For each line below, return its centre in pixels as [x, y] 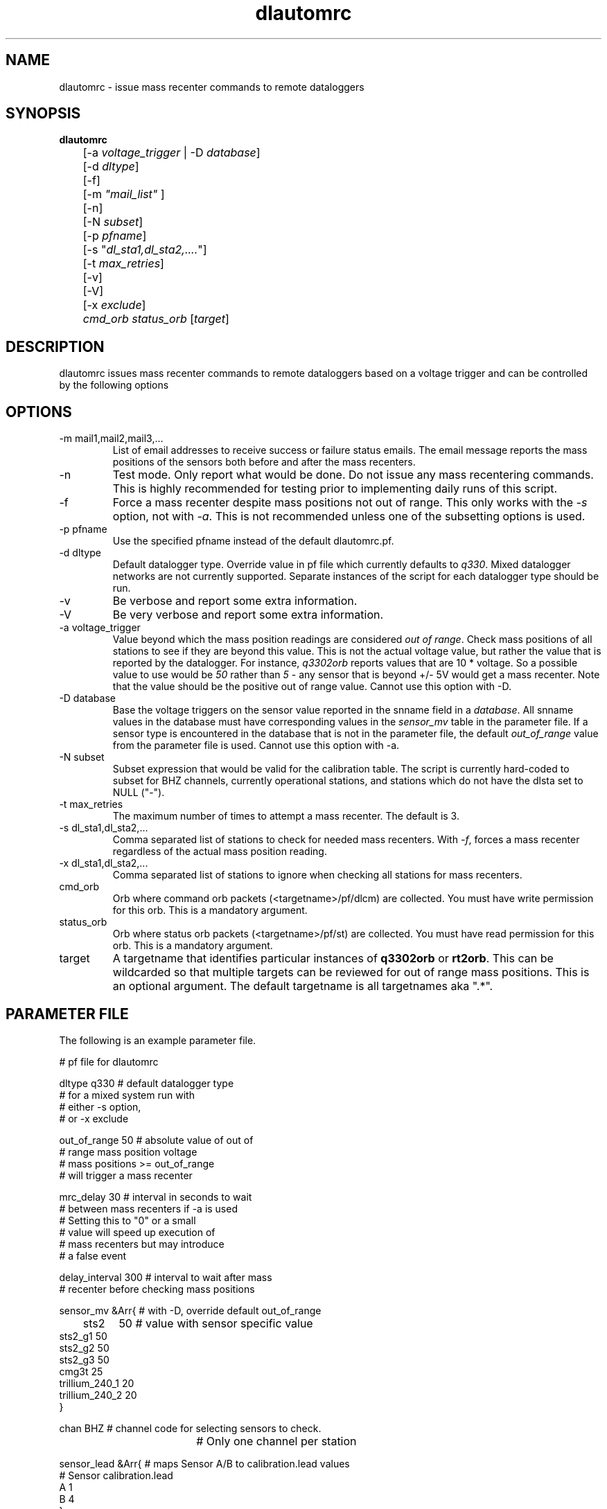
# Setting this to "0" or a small [127, 1220]
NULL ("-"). [139, 793]
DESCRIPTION [55, 346]
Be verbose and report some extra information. [235, 601]
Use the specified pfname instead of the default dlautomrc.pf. [253, 541]
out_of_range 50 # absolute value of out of [156, 1140]
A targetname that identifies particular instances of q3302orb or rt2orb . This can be [333, 959]
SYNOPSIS [43, 114]
